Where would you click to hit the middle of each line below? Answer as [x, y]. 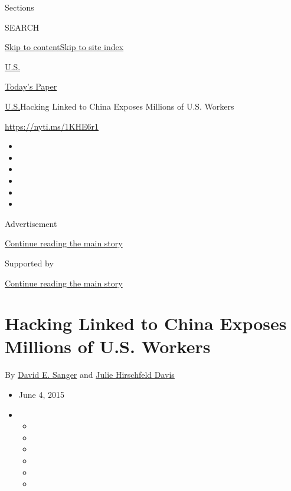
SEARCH [22, 27]
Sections [19, 7]
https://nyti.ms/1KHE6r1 [52, 126]
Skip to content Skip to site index [64, 47]
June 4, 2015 [41, 394]
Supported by [29, 263]
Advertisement [31, 223]
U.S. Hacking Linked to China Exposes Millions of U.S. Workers [120, 106]
